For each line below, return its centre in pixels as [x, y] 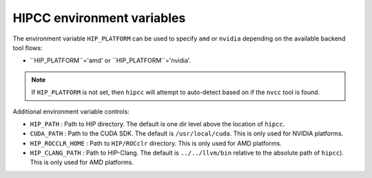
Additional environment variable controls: [71, 111]
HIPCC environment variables [99, 18]
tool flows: [28, 47]
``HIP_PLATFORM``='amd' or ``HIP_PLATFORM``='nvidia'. [111, 60]
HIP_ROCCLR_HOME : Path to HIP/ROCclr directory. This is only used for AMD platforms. [156, 143]
